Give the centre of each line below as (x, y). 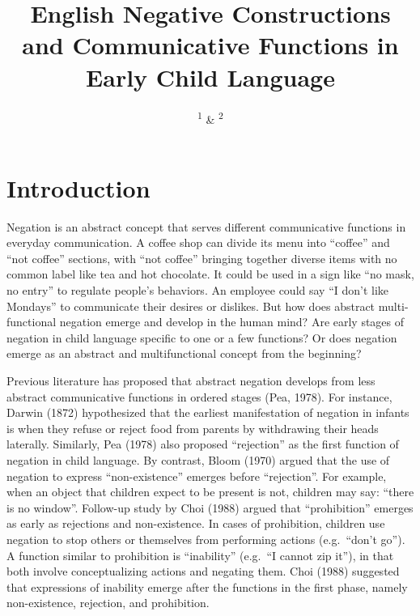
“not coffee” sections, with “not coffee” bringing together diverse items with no (202, 258)
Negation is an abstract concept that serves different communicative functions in (206, 226)
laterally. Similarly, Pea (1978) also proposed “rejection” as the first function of (203, 444)
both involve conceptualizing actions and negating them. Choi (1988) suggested (203, 571)
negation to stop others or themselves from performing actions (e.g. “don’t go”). (206, 539)
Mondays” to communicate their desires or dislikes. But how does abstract (191, 306)
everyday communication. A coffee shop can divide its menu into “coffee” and (198, 242)
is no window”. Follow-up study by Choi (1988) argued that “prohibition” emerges (210, 507)
